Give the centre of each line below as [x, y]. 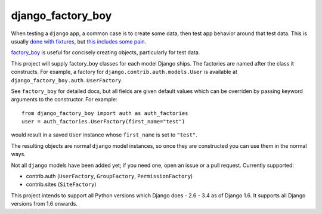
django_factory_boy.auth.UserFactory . [67, 80]
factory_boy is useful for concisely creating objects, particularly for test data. [106, 52]
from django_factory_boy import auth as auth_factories [105, 113]
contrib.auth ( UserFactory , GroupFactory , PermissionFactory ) [109, 176]
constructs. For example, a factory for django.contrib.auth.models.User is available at [124, 72]
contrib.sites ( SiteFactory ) [61, 184]
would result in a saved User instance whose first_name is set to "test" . [104, 135]
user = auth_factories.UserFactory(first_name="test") [103, 122]
